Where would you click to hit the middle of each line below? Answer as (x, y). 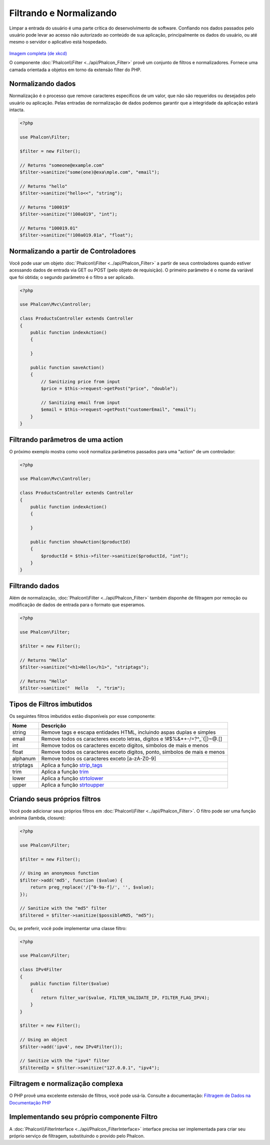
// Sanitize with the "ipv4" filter (65, 1061)
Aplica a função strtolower (72, 778)
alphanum (24, 759)
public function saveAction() (67, 367)
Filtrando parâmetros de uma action (66, 440)
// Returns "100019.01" (49, 228)
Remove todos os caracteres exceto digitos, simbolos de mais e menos (125, 745)
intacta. (17, 110)
